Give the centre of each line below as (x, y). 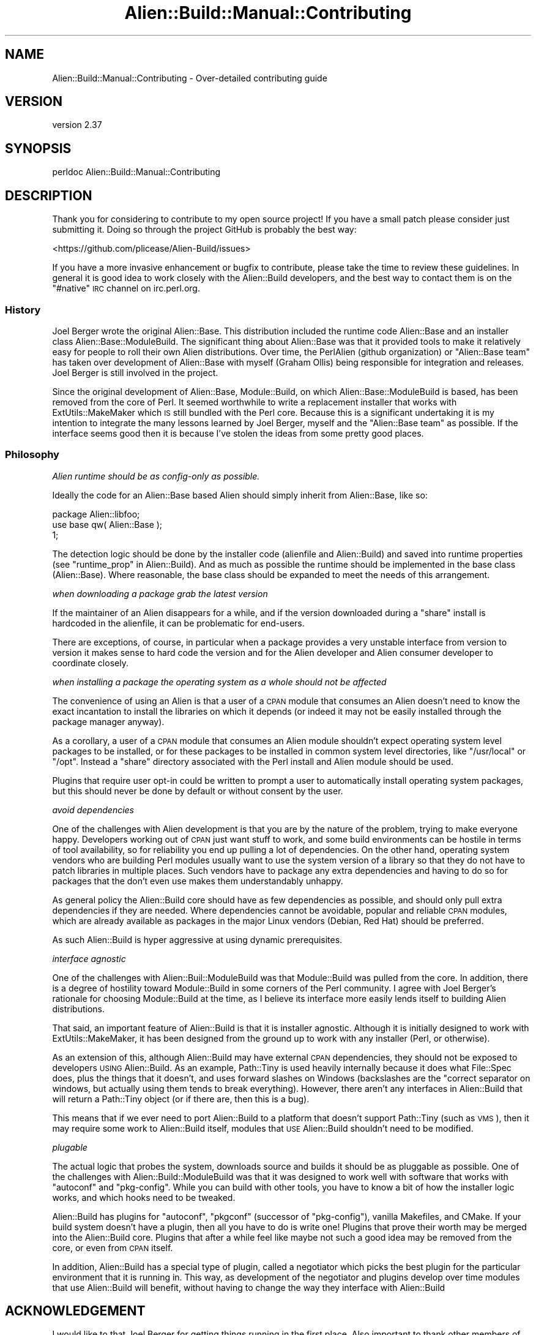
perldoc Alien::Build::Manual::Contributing (136, 172)
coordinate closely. (90, 663)
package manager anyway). (108, 721)
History (23, 310)
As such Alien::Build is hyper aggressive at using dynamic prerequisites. (197, 939)
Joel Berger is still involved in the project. (135, 372)
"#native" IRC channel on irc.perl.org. (126, 288)
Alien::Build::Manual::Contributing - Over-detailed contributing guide (190, 78)
